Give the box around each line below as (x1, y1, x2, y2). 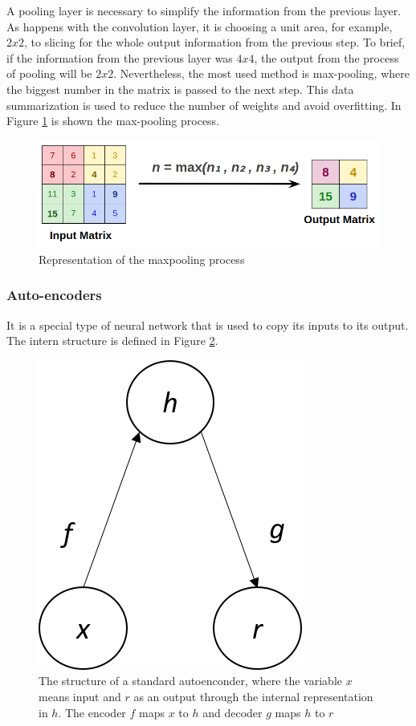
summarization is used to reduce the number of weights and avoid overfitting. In (6, 96, 402, 113)
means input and (39, 688, 121, 705)
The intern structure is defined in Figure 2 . (6, 332, 218, 349)
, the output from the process (254, 49, 399, 66)
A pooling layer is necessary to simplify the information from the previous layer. (6, 2, 402, 18)
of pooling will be (6, 65, 92, 82)
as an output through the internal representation (133, 688, 373, 705)
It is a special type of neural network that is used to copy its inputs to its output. (6, 316, 409, 333)
